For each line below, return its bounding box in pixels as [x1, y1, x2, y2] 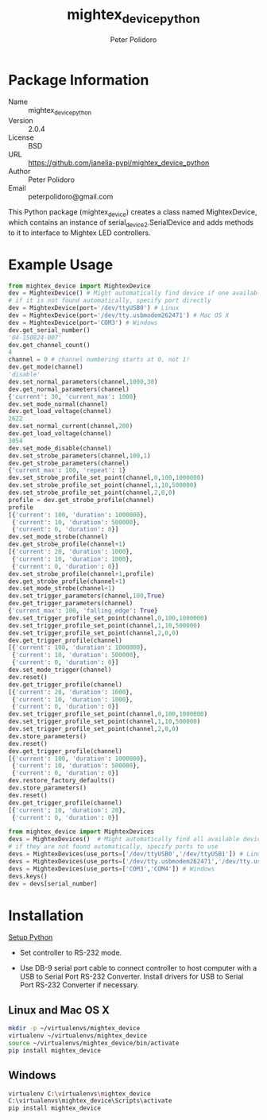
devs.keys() [8, 872, 48, 880]
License [8, 133, 34, 142]
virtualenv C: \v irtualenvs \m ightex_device [8, 1090, 151, 1098]
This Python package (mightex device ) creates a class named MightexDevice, [8, 207, 257, 218]
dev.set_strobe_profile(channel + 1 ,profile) [8, 570, 155, 577]
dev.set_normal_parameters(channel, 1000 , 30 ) [8, 377, 158, 386]
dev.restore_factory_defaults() [8, 777, 115, 785]
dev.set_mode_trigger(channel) [8, 666, 112, 674]
